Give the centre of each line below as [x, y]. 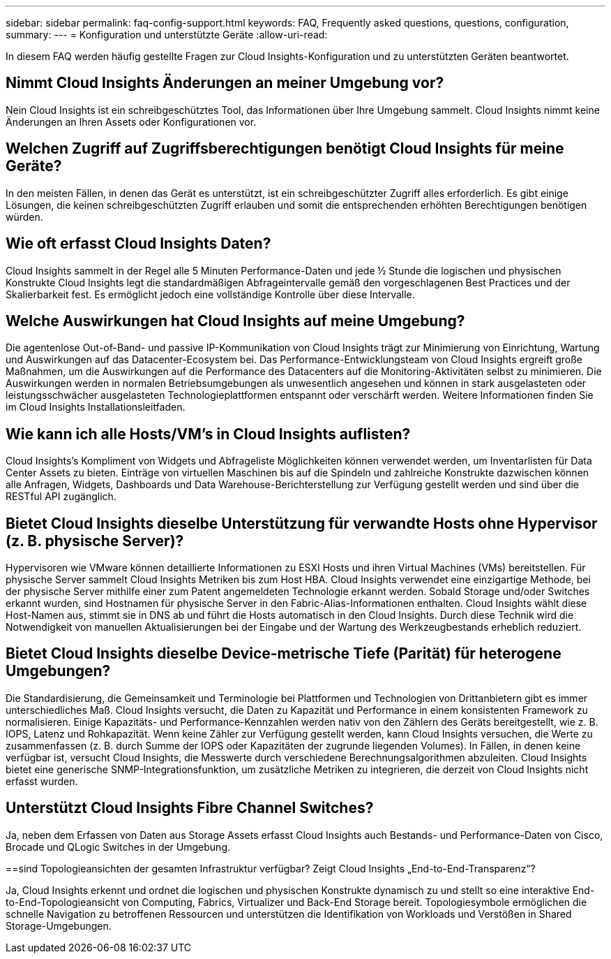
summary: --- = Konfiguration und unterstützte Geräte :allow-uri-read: [167, 35]
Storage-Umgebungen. [59, 925]
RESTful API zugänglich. [61, 497]
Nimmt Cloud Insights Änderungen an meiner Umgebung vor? [225, 83]
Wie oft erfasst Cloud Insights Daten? [138, 244]
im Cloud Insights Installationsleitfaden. [96, 407]
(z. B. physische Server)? [95, 541]
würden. [24, 217]
